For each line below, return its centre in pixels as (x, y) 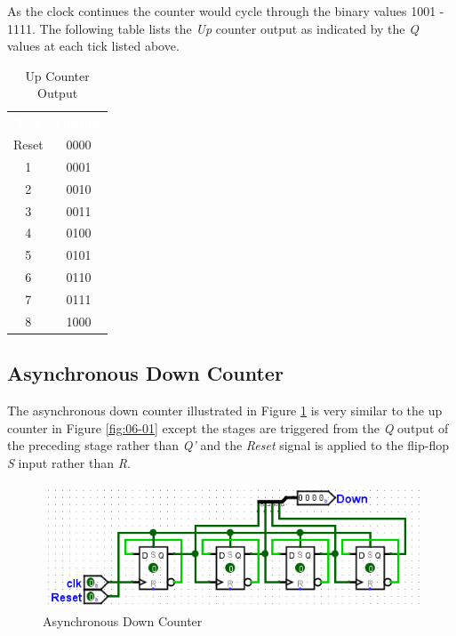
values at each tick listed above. (93, 46)
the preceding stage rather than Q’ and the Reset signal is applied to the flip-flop (228, 445)
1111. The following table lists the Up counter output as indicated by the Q (213, 28)
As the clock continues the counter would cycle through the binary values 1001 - (226, 11)
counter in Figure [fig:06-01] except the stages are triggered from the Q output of (228, 427)
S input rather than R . (69, 462)
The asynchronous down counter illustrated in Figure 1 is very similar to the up (225, 411)
